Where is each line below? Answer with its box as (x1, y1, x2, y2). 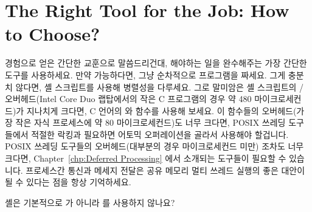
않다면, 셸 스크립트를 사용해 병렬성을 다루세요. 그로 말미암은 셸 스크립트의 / (15, 80, 304, 93)
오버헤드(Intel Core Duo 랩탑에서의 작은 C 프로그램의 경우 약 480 (5, 92, 252, 105)
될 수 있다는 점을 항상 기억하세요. (5, 176, 131, 188)
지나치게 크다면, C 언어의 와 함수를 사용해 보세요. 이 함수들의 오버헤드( (26, 104, 297, 117)
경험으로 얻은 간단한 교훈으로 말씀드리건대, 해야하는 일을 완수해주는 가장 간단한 (5, 56, 307, 69)
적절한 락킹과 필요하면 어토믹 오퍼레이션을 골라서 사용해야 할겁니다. (31, 128, 289, 140)
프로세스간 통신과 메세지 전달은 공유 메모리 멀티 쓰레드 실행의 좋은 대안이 (26, 163, 305, 176)
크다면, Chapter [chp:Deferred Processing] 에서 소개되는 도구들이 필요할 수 (5, 152, 286, 165)
